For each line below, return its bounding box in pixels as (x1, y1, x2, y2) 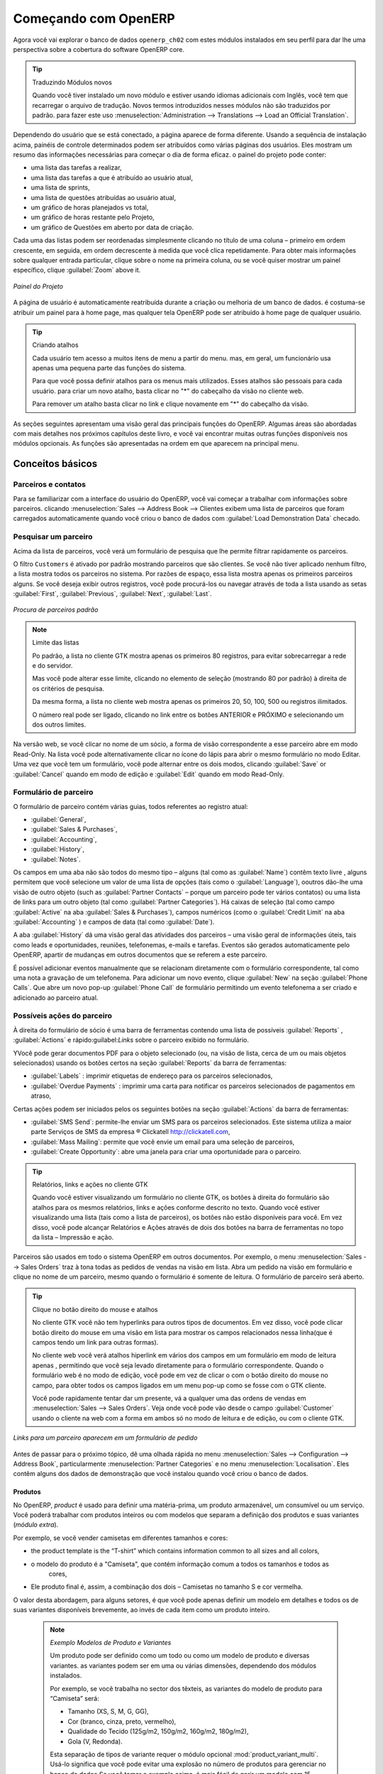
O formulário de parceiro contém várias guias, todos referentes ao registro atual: (13, 802, 248, 810)
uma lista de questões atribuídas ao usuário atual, (30, 193, 177, 202)
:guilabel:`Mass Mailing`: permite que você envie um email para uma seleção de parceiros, (30, 1137, 295, 1146)
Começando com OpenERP (13, 11, 175, 26)
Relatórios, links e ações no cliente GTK (32, 1180, 148, 1189)
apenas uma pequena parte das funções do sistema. (32, 364, 187, 373)
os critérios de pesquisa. (32, 684, 104, 693)
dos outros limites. (32, 720, 87, 729)
